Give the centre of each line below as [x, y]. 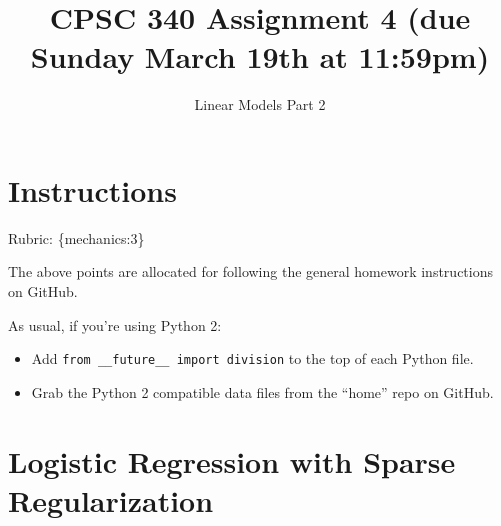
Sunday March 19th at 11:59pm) [260, 56]
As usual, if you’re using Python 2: [115, 324]
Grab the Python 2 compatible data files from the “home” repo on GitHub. [262, 391]
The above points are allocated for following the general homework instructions [250, 271]
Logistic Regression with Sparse [232, 460]
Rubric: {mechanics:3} [76, 237]
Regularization [111, 499]
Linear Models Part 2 [260, 104]
